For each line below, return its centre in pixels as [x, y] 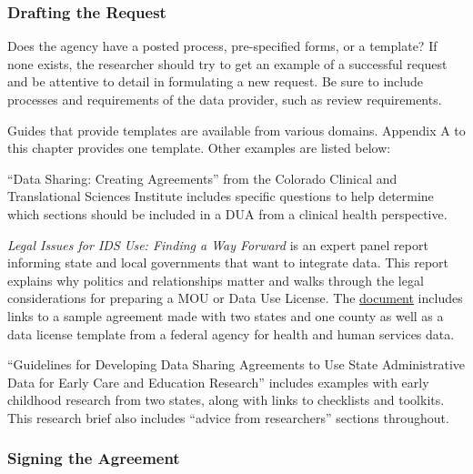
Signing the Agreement [94, 458]
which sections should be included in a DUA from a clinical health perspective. [227, 213]
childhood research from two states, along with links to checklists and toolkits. [226, 400]
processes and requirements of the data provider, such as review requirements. [225, 99]
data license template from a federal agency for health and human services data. [231, 333]
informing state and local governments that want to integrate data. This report [228, 262]
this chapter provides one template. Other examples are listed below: [199, 148]
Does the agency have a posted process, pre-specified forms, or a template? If [222, 46]
